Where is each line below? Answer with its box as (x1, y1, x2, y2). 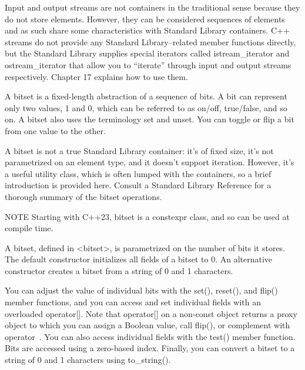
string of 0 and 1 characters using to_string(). (5, 354, 171, 366)
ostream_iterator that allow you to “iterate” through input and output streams (5, 58, 291, 71)
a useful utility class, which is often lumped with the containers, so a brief (5, 167, 272, 179)
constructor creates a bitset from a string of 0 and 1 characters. (5, 264, 233, 276)
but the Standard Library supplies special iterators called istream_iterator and (5, 47, 290, 59)
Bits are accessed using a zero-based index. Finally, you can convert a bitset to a (5, 342, 295, 354)
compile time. (5, 222, 53, 234)
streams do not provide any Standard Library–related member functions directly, (5, 35, 296, 48)
